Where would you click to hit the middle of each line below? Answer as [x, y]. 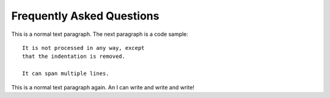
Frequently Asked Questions [85, 16]
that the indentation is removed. [74, 57]
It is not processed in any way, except [83, 48]
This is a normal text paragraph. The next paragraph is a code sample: [100, 34]
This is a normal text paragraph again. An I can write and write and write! [103, 87]
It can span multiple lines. [66, 74]
